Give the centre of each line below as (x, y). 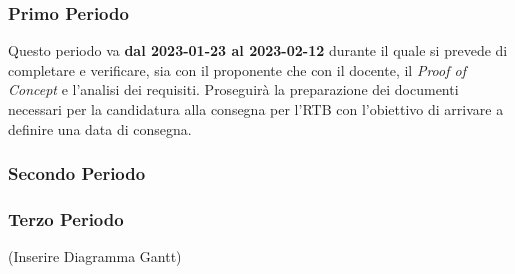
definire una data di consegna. (100, 128)
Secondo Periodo (77, 173)
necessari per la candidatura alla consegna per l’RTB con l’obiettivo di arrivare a (256, 109)
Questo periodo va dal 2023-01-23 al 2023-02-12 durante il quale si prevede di (258, 50)
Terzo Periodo (66, 218)
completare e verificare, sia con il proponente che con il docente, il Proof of (237, 69)
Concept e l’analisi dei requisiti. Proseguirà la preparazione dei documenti (233, 89)
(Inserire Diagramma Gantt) (95, 256)
